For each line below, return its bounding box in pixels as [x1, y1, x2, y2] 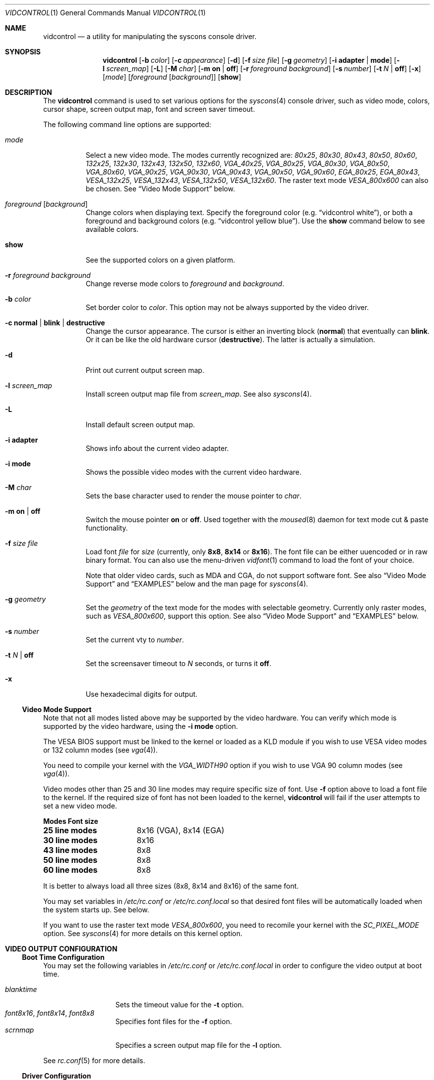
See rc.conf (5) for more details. [43, 1056, 145, 1065]
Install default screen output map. [86, 420, 195, 429]
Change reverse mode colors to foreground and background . [86, 279, 284, 288]
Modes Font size [43, 817, 98, 825]
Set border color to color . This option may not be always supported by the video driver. [86, 303, 369, 312]
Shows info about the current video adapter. [86, 444, 229, 452]
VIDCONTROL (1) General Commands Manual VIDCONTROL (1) [5, 8, 206, 17]
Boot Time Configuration [22, 953, 105, 961]
